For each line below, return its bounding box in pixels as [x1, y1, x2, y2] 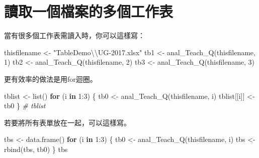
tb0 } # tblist [4, 100, 46, 111]
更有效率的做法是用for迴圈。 [4, 73, 97, 84]
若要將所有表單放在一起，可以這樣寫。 [4, 117, 131, 127]
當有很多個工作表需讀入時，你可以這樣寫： [4, 30, 145, 41]
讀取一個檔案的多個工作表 [4, 1, 174, 22]
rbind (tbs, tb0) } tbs [4, 143, 68, 154]
